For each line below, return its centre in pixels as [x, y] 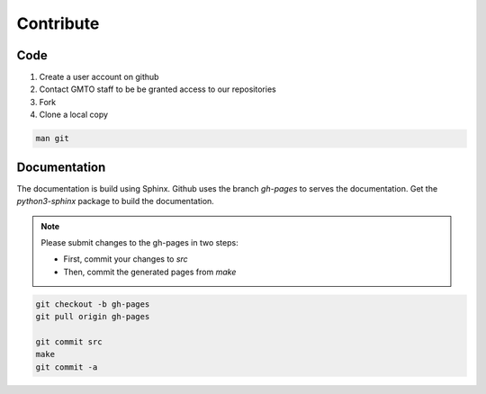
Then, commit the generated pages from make [150, 272]
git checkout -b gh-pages [93, 304]
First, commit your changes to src [126, 259]
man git [52, 139]
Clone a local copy [73, 115]
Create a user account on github [99, 77]
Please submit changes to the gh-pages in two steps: [139, 242]
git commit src [69, 341]
